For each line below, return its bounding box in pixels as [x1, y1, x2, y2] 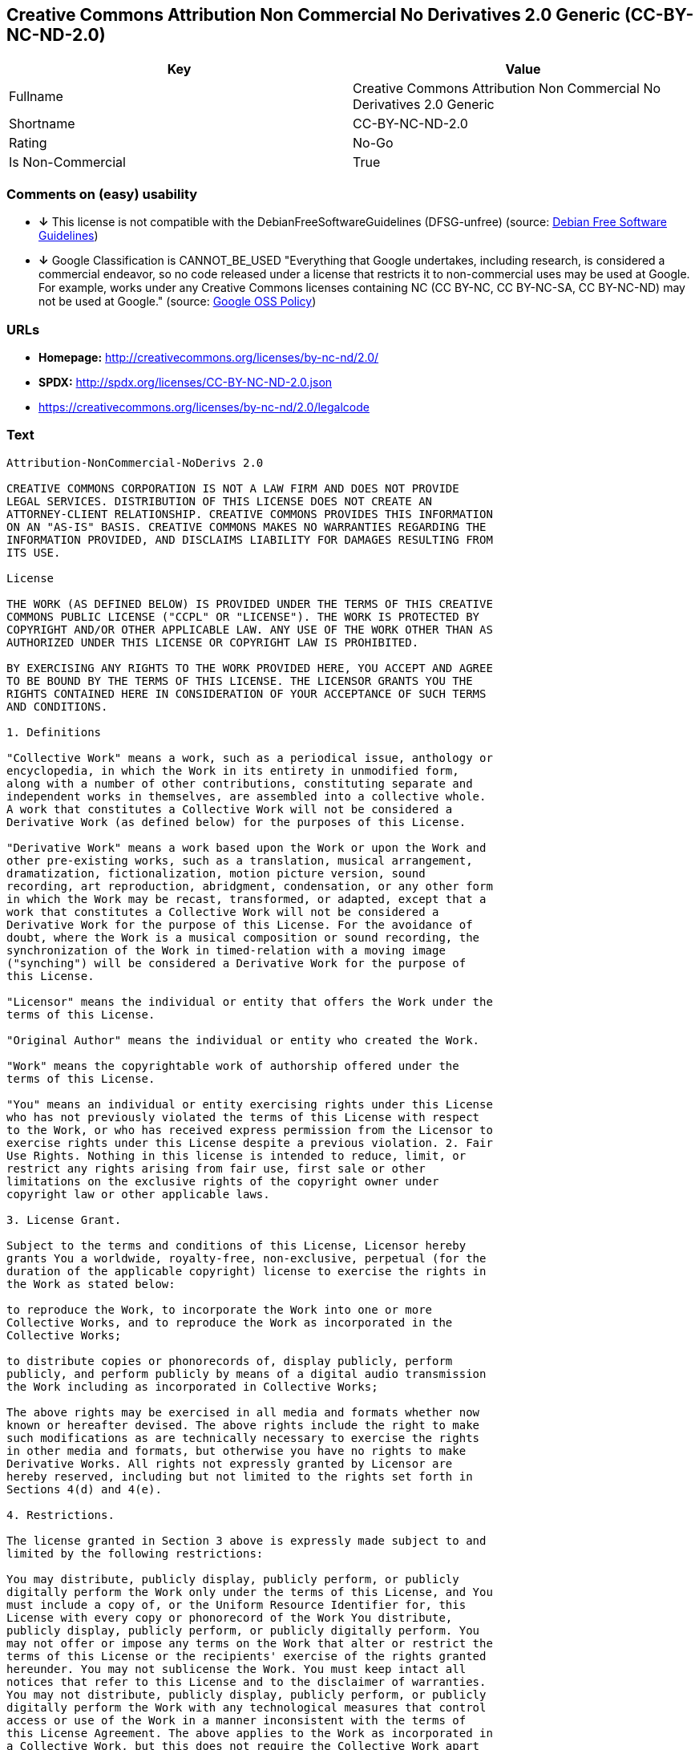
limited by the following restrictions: [6, 1546, 264, 1560]
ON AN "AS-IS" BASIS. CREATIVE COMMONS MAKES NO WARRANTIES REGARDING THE [6, 520, 487, 533]
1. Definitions [6, 725, 102, 739]
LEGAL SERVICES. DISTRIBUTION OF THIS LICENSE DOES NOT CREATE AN [6, 494, 433, 508]
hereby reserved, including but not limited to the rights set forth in [6, 1469, 473, 1483]
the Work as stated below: [6, 1277, 176, 1290]
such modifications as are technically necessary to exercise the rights [6, 1431, 480, 1444]
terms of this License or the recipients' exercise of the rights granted [6, 1649, 487, 1663]
